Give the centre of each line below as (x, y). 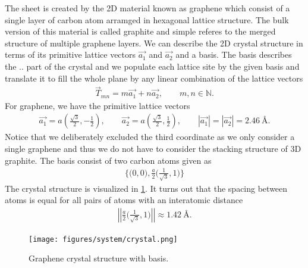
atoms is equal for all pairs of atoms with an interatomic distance (124, 200)
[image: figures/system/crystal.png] (103, 239)
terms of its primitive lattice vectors (70, 54)
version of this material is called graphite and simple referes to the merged (140, 31)
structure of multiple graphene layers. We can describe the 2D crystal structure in (154, 43)
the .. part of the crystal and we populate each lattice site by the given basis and (152, 66)
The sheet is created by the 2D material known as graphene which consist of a (147, 8)
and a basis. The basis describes (234, 54)
